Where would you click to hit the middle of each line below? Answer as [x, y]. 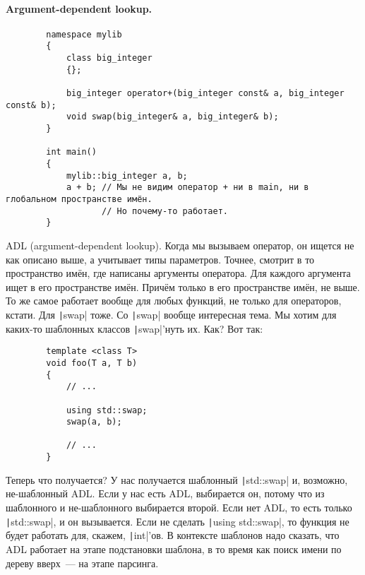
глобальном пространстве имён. [79, 199]
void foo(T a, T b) [92, 363]
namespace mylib [84, 34]
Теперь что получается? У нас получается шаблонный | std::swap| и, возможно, [177, 479]
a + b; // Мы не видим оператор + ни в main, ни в [187, 188]
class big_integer [109, 58]
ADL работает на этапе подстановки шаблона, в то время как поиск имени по [174, 549]
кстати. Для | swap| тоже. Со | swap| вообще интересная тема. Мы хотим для [171, 314]
